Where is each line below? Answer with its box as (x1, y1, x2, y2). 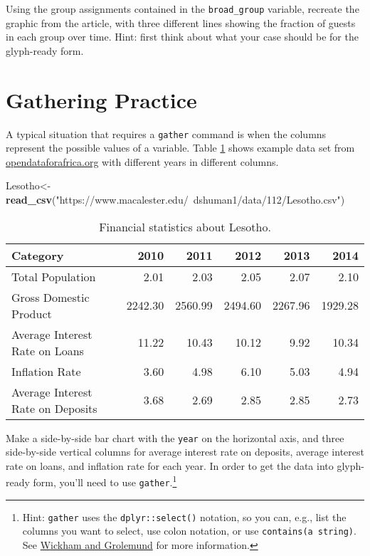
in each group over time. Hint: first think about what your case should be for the (6, 29, 359, 44)
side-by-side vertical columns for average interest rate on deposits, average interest (6, 444, 364, 459)
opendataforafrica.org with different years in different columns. (6, 154, 279, 169)
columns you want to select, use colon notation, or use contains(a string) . (22, 523, 356, 538)
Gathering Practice (6, 85, 197, 114)
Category (11, 246, 64, 263)
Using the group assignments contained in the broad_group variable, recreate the (6, 1, 359, 16)
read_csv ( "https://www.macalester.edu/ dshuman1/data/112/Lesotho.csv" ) (6, 192, 345, 206)
